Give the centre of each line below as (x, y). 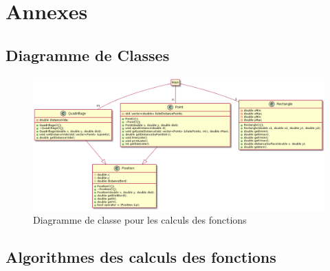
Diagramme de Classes (88, 55)
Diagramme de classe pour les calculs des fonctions (140, 219)
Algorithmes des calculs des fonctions (141, 256)
